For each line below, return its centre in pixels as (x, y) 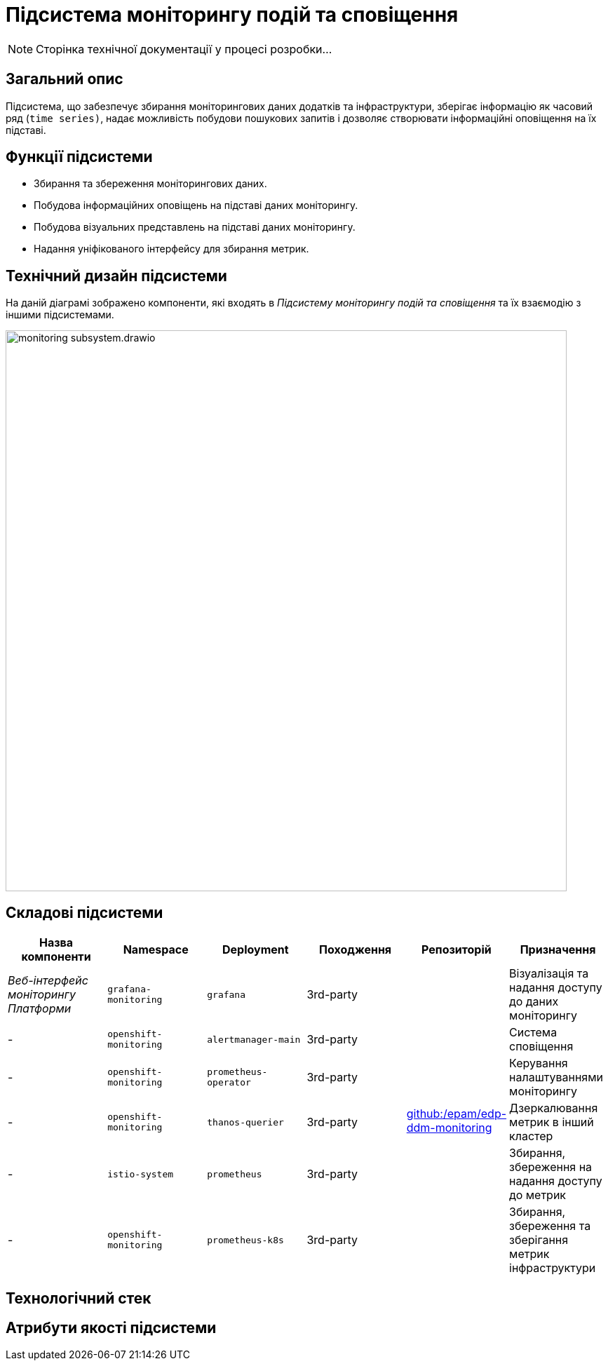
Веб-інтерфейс (48, 981)
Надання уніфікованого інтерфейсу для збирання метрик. (171, 249)
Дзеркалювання (554, 1108)
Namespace (156, 950)
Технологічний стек (79, 1298)
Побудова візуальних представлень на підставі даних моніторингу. (195, 227)
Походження (356, 950)
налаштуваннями (556, 1077)
